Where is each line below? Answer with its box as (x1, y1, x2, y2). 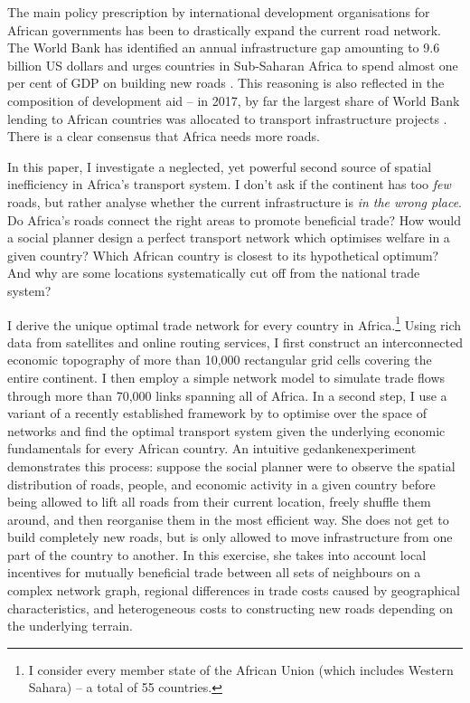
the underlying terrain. (7, 616, 133, 635)
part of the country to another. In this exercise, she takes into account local (7, 545, 427, 564)
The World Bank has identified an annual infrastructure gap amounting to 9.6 (7, 38, 440, 57)
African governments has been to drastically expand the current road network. (7, 20, 442, 39)
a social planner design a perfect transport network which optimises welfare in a (7, 228, 450, 247)
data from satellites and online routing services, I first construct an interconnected (7, 332, 463, 351)
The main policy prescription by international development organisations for (7, 3, 430, 21)
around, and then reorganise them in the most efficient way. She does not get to (7, 509, 449, 528)
